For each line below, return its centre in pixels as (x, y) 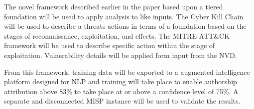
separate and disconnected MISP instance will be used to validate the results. (122, 101)
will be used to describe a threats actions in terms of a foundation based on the (125, 26)
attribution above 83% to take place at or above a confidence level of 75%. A (121, 91)
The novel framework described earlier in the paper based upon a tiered (114, 6)
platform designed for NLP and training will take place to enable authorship (121, 82)
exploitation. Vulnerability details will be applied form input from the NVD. (121, 55)
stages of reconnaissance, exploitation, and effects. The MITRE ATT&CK (117, 35)
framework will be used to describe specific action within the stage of (110, 45)
